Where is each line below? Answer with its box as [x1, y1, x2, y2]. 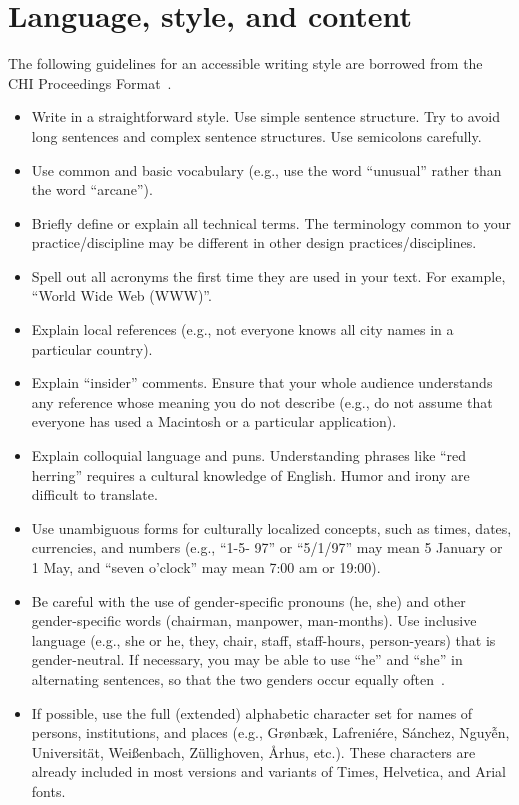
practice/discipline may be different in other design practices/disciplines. [31, 232, 477, 253]
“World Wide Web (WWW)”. [31, 285, 212, 306]
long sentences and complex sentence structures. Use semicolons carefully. [31, 125, 482, 146]
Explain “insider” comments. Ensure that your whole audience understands [31, 372, 493, 393]
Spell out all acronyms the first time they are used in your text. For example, [31, 265, 506, 286]
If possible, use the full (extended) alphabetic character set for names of [31, 702, 473, 723]
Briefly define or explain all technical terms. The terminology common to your [31, 212, 511, 233]
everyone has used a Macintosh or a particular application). [31, 411, 397, 432]
